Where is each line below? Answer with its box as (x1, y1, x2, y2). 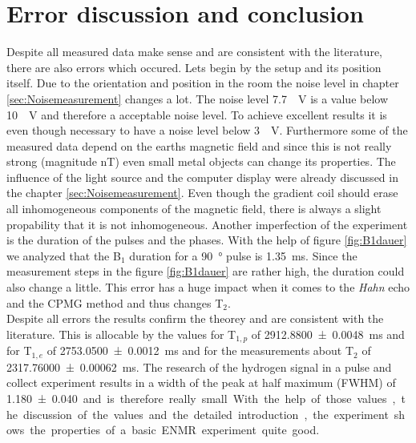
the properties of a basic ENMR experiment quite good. (30, 421, 320, 438)
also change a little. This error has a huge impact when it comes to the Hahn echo (6, 279, 410, 296)
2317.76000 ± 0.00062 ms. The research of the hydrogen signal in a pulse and (6, 358, 392, 375)
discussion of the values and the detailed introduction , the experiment (22, 405, 389, 422)
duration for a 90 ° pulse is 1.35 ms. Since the (129, 247, 357, 264)
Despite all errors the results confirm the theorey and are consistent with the (6, 310, 384, 327)
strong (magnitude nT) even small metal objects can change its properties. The (6, 153, 396, 170)
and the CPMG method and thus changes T (6, 294, 224, 311)
